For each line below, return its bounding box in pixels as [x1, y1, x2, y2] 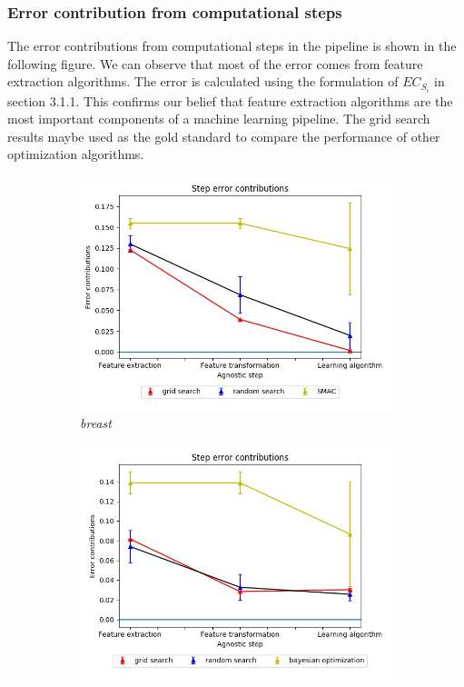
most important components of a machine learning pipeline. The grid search [7, 109, 430, 128]
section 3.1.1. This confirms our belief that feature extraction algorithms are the [7, 91, 453, 110]
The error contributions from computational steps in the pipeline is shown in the [7, 36, 457, 55]
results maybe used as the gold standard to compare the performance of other [7, 126, 440, 145]
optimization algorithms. [7, 144, 144, 164]
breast [80, 413, 112, 433]
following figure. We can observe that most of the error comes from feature [7, 54, 423, 73]
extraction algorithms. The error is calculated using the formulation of [7, 72, 399, 91]
